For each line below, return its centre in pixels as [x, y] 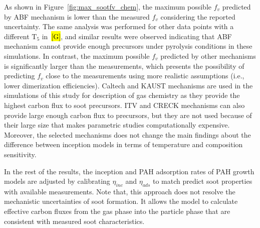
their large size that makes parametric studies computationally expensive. [117, 125]
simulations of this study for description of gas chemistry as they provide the [122, 95]
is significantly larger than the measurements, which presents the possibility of [124, 66]
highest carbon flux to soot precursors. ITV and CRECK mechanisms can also [124, 105]
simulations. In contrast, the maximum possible [77, 55]
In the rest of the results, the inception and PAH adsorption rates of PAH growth [129, 171]
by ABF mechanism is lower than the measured [77, 16]
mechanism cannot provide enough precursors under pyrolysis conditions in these [128, 46]
